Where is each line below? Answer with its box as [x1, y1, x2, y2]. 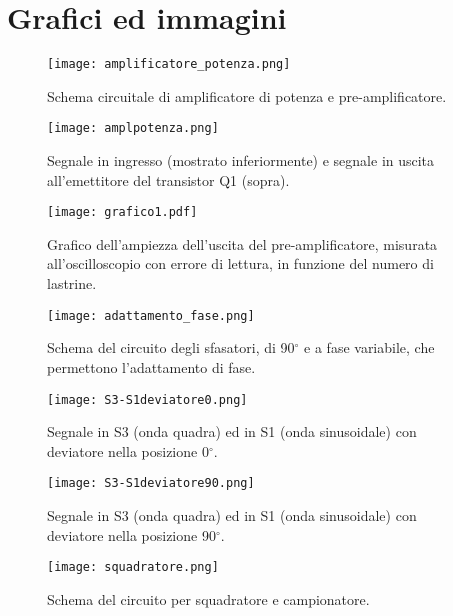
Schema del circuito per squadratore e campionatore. [47, 588, 370, 609]
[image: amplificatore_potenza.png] [47, 57, 291, 72]
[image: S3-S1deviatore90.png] [47, 476, 255, 491]
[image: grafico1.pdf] [47, 205, 198, 220]
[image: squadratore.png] [47, 560, 219, 575]
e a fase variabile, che [304, 337, 435, 358]
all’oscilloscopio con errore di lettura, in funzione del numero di [47, 253, 434, 274]
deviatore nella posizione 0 [47, 440, 209, 461]
